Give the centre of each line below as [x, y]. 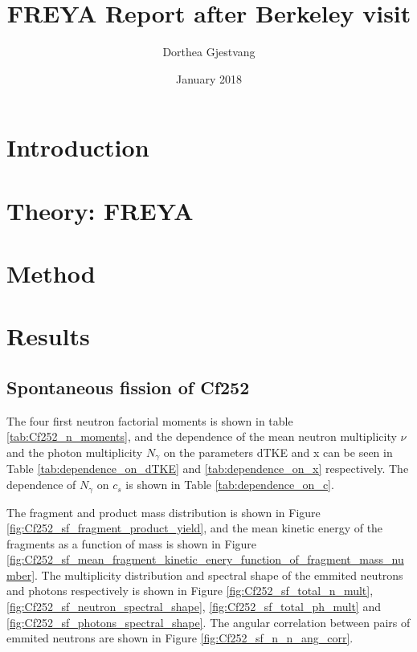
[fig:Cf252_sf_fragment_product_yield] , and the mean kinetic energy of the [195, 528]
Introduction [78, 147]
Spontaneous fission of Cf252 [128, 387]
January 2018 [209, 78]
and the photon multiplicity [75, 452]
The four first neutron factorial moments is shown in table [150, 420]
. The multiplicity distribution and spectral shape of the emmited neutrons [219, 575]
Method [51, 273]
